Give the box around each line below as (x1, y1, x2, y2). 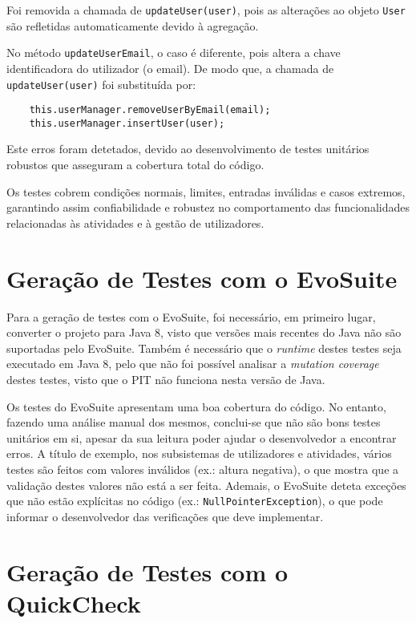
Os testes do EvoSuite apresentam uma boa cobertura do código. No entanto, (6, 398, 386, 415)
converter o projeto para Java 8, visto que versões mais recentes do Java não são (6, 324, 402, 341)
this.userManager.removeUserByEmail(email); (29, 104, 271, 116)
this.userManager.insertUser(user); (29, 117, 225, 129)
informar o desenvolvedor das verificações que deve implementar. (6, 508, 324, 524)
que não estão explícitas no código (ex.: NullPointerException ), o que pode (6, 492, 383, 509)
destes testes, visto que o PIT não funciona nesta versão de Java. (6, 370, 325, 387)
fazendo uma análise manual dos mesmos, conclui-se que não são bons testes (6, 414, 381, 431)
